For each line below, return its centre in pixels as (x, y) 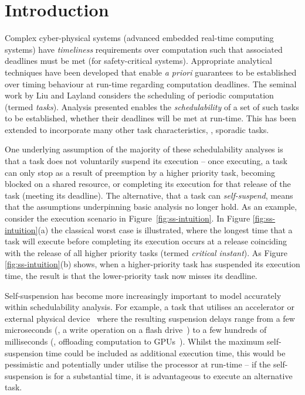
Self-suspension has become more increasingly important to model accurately (143, 295)
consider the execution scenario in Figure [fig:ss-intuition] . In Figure (128, 218)
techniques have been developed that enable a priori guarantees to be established (151, 72)
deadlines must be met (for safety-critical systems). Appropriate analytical (138, 61)
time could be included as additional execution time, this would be (165, 353)
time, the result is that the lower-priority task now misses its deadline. (131, 275)
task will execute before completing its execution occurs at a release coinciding (146, 241)
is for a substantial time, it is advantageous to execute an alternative (169, 375)
